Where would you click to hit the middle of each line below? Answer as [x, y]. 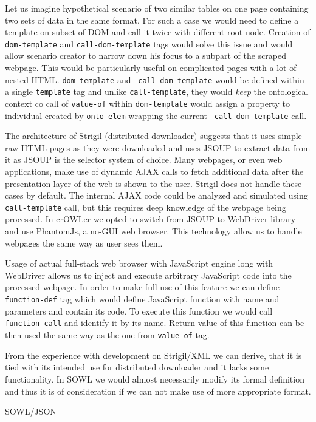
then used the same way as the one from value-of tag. [107, 335]
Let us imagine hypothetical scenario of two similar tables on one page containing [157, 8]
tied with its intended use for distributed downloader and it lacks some [137, 367]
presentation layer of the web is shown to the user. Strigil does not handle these [153, 183]
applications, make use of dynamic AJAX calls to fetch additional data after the [154, 172]
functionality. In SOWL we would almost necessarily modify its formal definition [155, 379]
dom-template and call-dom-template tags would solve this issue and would [149, 43]
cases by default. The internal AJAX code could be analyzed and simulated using [156, 195]
